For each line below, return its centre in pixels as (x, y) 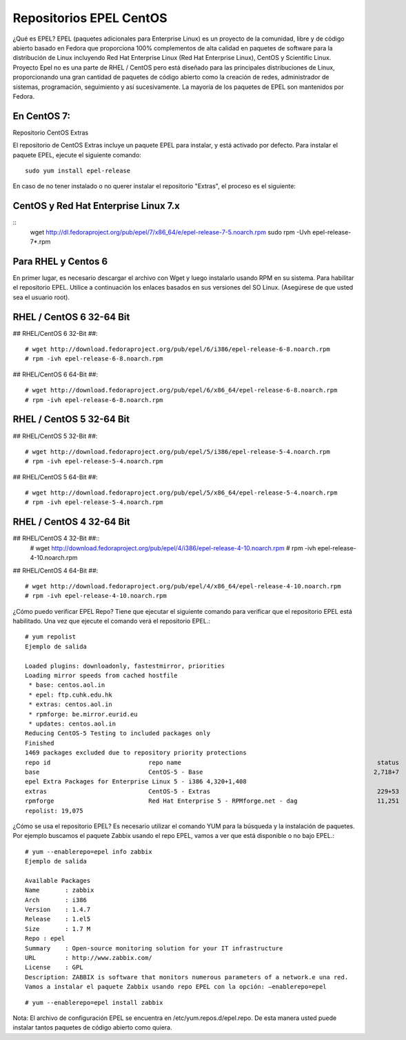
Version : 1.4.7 (58, 910)
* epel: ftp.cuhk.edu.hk (71, 694)
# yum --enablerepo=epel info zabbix (89, 851)
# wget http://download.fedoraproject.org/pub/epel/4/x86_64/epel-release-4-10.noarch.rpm (183, 586)
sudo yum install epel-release (78, 170)
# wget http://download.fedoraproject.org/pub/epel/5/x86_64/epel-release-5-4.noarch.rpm (181, 493)
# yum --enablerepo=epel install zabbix (94, 1002)
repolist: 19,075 (54, 811)
